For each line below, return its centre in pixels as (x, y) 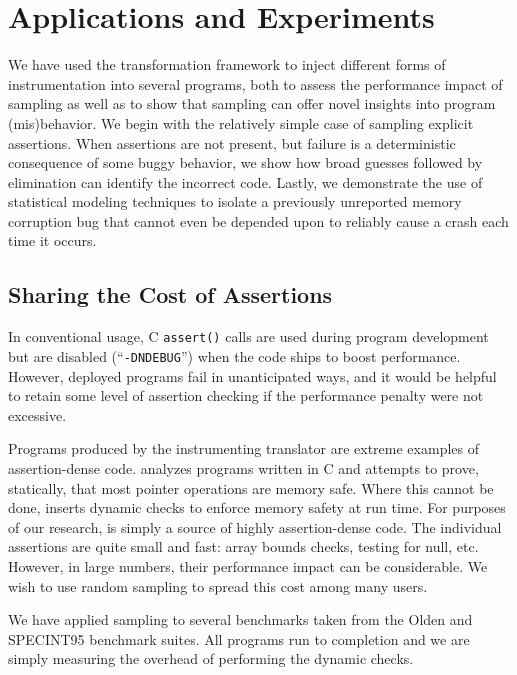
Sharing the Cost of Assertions (170, 294)
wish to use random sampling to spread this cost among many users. (218, 585)
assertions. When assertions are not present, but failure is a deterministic (232, 142)
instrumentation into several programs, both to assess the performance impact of (255, 83)
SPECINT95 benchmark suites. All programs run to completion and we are (239, 638)
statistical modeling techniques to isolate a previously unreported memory (235, 201)
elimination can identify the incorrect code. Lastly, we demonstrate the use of (245, 181)
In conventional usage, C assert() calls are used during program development (248, 336)
